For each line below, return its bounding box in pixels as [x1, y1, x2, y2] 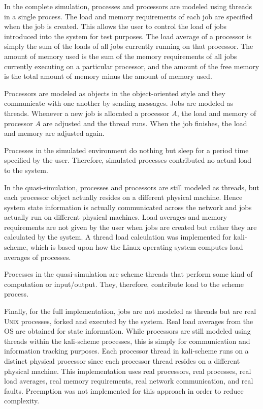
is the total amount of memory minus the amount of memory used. [4, 71, 212, 81]
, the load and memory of [177, 107, 256, 118]
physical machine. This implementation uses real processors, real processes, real [4, 365, 251, 376]
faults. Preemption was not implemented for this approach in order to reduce [4, 385, 244, 396]
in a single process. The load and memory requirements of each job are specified [4, 11, 253, 21]
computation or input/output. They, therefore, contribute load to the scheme [4, 278, 244, 289]
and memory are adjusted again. [4, 128, 105, 138]
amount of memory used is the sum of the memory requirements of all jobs [4, 50, 237, 61]
